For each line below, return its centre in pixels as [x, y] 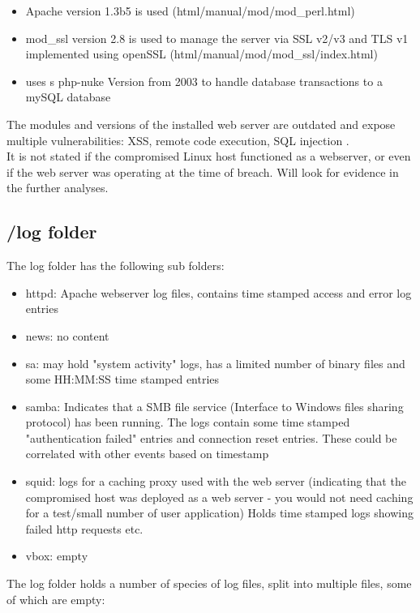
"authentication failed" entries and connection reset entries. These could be [211, 437]
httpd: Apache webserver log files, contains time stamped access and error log [219, 292]
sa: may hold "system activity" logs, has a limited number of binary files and [215, 363]
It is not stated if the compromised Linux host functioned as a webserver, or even [209, 156]
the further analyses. [58, 188]
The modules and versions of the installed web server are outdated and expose [201, 124]
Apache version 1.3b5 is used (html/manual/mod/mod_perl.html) [190, 11]
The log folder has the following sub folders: [116, 266]
